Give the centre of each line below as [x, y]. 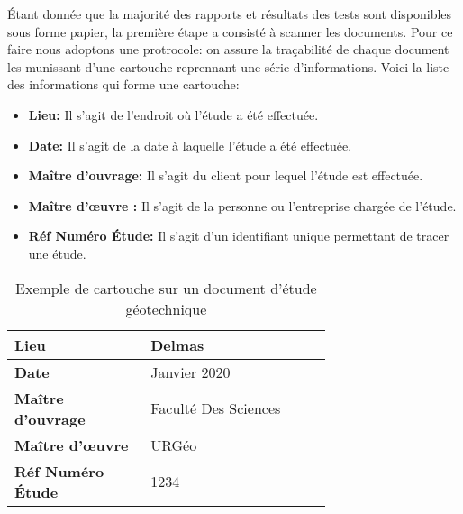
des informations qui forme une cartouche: [123, 84]
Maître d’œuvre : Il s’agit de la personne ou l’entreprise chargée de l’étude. [242, 205]
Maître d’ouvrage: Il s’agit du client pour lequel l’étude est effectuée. [226, 175]
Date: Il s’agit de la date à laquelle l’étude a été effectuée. [190, 145]
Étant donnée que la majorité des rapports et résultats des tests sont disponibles [230, 14]
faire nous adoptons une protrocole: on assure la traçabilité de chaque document [228, 49]
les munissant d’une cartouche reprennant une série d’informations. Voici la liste [228, 66]
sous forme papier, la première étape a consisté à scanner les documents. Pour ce [230, 31]
